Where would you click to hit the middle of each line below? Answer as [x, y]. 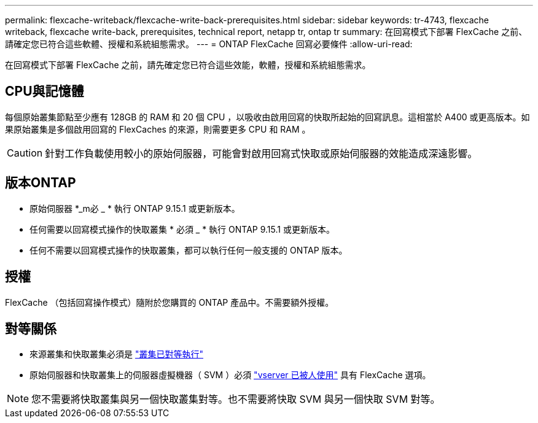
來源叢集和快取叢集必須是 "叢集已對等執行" [116, 354]
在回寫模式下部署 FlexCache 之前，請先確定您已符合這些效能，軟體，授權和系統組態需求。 [188, 65]
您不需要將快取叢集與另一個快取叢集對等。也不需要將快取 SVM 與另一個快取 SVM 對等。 [236, 399]
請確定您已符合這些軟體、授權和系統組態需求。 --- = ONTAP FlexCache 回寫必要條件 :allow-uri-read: [209, 44]
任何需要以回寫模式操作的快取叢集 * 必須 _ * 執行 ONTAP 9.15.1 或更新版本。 [182, 229]
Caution [25, 153]
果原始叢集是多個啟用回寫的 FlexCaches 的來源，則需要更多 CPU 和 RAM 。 [158, 129]
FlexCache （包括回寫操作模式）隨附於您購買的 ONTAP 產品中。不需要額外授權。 [170, 302]
